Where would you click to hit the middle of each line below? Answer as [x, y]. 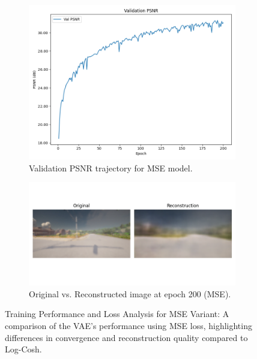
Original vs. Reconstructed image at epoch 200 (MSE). [130, 293]
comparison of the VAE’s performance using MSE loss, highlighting [128, 325]
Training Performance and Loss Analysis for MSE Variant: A [117, 314]
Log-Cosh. [23, 349]
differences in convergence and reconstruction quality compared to [126, 337]
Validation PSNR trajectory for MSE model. [111, 168]
